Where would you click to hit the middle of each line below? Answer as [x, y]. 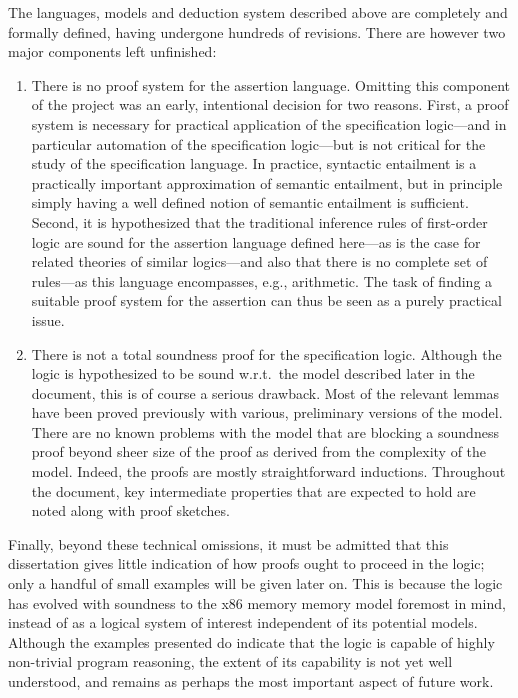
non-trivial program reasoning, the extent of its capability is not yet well [230, 661]
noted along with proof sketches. [130, 510]
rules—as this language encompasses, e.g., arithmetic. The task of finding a [262, 280]
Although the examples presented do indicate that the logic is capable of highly [251, 641]
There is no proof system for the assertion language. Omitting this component [270, 84]
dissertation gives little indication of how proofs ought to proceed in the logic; [246, 563]
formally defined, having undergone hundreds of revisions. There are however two [257, 31]
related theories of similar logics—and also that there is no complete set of [259, 261]
